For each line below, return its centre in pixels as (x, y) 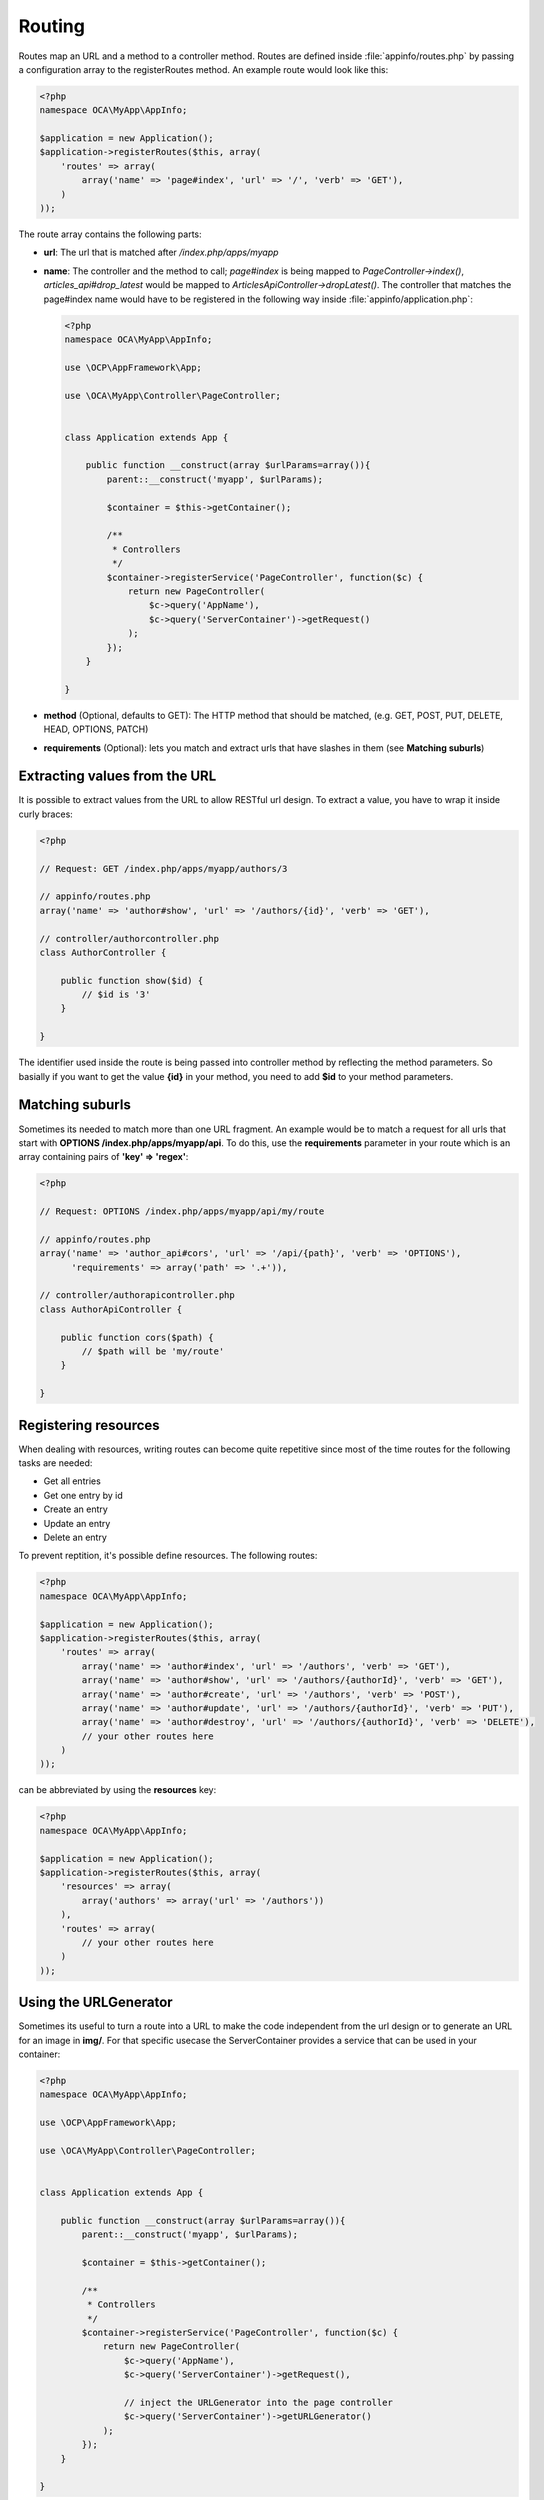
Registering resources (89, 1425)
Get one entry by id (83, 1495)
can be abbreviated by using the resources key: (117, 1790)
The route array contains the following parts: (110, 234)
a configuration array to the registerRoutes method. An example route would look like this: (203, 69)
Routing (51, 26)
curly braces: (46, 814)
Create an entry (76, 1509)
